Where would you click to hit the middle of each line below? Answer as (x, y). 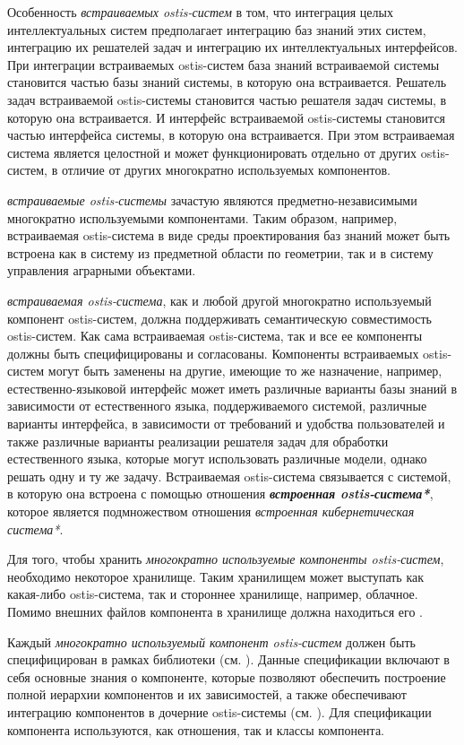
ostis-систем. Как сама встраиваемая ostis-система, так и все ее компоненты (215, 336)
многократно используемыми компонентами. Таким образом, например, (202, 217)
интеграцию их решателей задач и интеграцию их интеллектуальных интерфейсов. (232, 47)
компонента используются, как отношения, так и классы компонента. (196, 729)
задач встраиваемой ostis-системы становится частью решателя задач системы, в (227, 99)
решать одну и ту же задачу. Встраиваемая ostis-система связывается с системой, (229, 476)
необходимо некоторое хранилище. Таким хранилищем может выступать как (216, 576)
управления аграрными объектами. (102, 270)
